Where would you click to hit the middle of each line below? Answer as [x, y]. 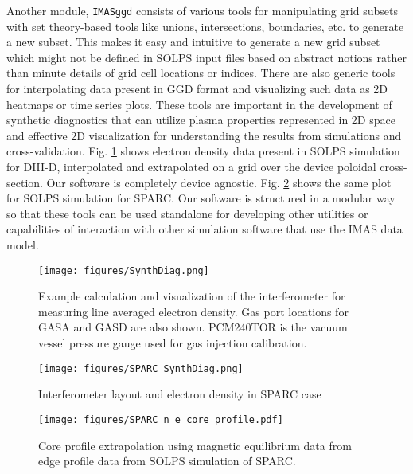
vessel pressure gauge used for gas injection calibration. [173, 343]
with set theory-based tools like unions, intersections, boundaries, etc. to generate [205, 26]
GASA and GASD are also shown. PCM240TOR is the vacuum [193, 327]
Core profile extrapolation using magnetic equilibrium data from [195, 445]
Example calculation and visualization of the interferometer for [192, 296]
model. [23, 244]
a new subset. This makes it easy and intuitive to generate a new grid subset [193, 42]
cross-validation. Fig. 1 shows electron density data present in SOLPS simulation [203, 151]
